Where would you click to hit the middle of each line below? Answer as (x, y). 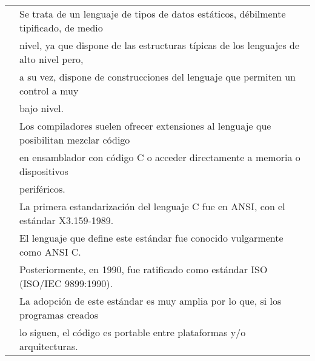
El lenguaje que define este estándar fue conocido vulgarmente (151, 238)
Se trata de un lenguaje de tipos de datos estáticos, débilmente (153, 14)
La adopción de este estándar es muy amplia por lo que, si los (151, 301)
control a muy (49, 91)
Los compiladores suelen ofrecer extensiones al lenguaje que (145, 126)
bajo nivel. (41, 108)
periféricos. (42, 189)
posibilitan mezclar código (75, 140)
